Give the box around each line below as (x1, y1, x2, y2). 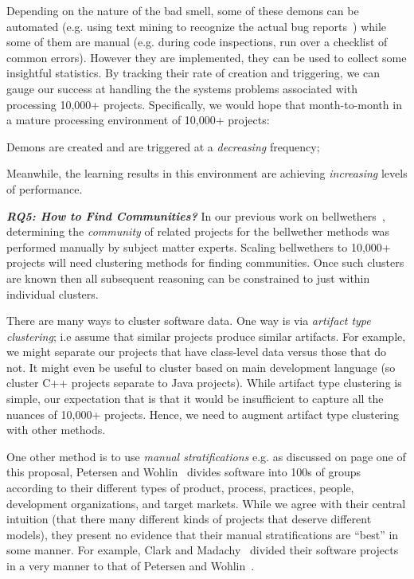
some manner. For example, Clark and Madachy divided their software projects (6, 542, 399, 558)
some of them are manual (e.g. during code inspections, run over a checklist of (6, 33, 388, 50)
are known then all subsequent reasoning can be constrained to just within (6, 269, 370, 286)
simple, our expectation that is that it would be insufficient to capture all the (6, 390, 384, 407)
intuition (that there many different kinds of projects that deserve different (6, 511, 372, 527)
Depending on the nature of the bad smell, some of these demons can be (6, 2, 359, 18)
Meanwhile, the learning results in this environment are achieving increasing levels (6, 165, 408, 182)
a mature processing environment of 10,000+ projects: (6, 111, 270, 128)
